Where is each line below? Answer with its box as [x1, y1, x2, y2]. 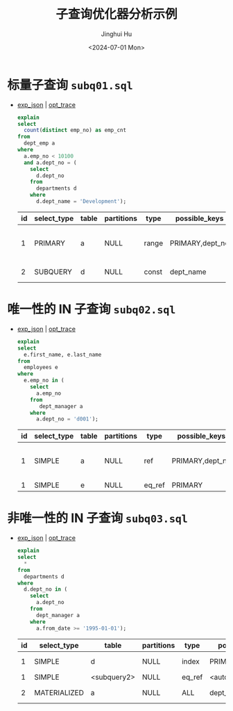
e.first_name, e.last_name [24, 351, 102, 358]
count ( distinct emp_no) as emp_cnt [24, 126, 127, 134]
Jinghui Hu [101, 29, 132, 38]
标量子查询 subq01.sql [7, 77, 133, 92]
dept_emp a [24, 140, 55, 147]
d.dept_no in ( [24, 586, 68, 593]
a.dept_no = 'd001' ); [35, 416, 98, 423]
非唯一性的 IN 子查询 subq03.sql [7, 510, 189, 526]
